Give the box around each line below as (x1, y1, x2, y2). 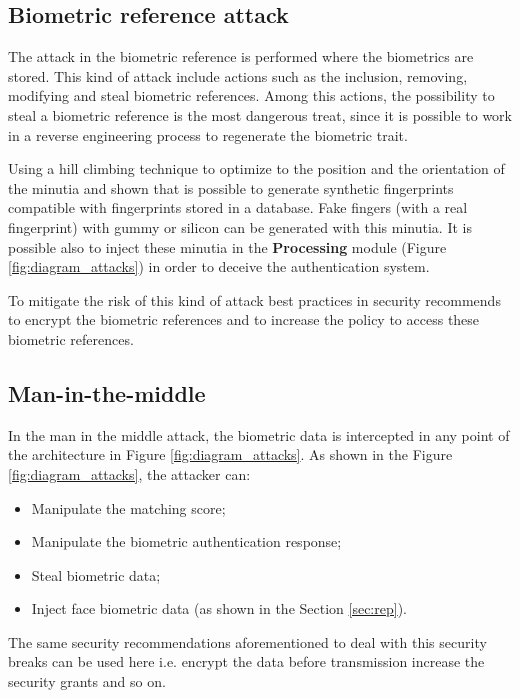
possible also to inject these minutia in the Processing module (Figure (8, 236, 447, 257)
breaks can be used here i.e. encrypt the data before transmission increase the (8, 651, 485, 672)
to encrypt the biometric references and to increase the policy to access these (8, 309, 480, 330)
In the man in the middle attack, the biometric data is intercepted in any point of (8, 424, 510, 445)
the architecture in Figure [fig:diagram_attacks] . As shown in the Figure (8, 444, 453, 465)
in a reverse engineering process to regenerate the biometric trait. (8, 124, 408, 145)
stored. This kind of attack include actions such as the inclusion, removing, (8, 65, 468, 86)
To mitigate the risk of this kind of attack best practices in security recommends (8, 289, 501, 310)
